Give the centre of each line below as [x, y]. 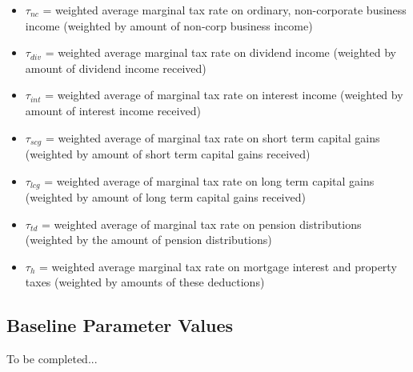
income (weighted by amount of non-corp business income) [169, 25]
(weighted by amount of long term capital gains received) [165, 197]
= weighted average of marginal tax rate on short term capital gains [213, 137]
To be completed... [52, 359]
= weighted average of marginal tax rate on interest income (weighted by [224, 95]
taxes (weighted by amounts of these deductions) [145, 282]
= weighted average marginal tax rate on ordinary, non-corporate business [225, 10]
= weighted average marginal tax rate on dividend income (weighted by [221, 52]
